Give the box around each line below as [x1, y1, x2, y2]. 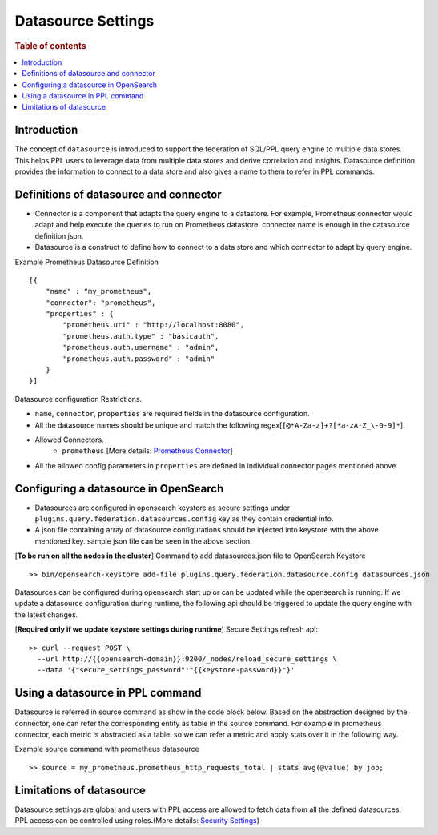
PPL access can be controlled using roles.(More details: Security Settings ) [14, 816, 260, 825]
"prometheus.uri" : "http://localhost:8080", [62, 320, 244, 330]
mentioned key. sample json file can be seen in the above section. [34, 536, 252, 546]
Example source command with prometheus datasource [14, 745, 199, 754]
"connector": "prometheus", [45, 298, 156, 307]
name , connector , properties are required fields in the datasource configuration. [34, 409, 310, 419]
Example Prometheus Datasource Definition [14, 257, 159, 267]
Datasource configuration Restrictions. [14, 394, 143, 403]
